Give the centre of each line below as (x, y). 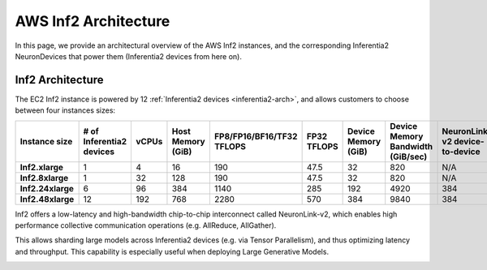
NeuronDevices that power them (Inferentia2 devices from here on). (129, 56)
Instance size (46, 141)
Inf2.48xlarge (47, 199)
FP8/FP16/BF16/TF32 (256, 136)
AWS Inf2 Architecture (93, 21)
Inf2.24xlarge (47, 188)
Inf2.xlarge (42, 167)
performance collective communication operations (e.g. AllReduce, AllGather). (146, 225)
